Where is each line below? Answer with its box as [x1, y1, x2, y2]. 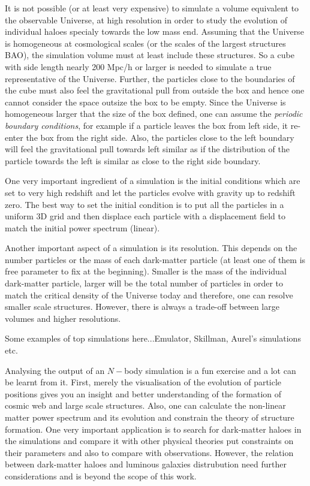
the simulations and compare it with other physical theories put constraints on [5, 434, 294, 447]
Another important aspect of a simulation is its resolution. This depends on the [5, 242, 297, 254]
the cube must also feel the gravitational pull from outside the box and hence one [5, 84, 305, 96]
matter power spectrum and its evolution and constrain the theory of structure [5, 411, 294, 423]
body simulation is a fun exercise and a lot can [124, 364, 296, 376]
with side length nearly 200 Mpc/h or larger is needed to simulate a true [5, 60, 272, 73]
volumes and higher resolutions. [5, 312, 121, 324]
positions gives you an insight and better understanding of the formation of [5, 387, 282, 400]
